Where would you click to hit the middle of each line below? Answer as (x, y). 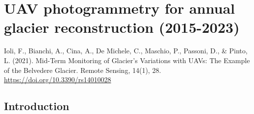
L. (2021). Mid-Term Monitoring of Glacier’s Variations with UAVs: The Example (127, 60)
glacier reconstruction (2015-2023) (122, 27)
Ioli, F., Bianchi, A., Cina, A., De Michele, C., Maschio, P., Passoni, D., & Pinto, (126, 51)
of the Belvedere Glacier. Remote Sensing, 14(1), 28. (83, 70)
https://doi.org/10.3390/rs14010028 (58, 80)
